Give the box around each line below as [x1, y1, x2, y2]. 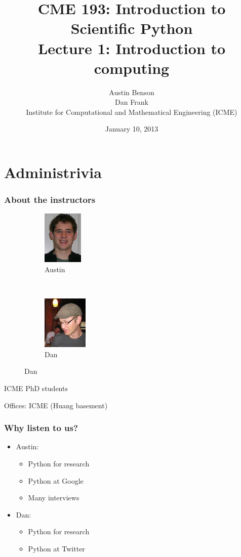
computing [94, 57, 170, 78]
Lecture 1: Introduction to [37, 37, 226, 58]
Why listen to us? [4, 421, 78, 434]
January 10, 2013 [105, 123, 158, 134]
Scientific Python [70, 18, 193, 38]
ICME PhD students [4, 383, 68, 394]
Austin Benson [109, 87, 154, 97]
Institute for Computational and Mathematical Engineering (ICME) [26, 106, 237, 117]
